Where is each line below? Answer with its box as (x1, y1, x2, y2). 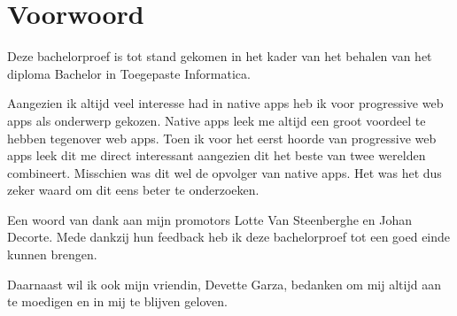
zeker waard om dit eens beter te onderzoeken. (7, 181, 259, 199)
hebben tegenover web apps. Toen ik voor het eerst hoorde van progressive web (7, 128, 437, 147)
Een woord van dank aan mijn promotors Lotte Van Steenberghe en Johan (7, 210, 413, 228)
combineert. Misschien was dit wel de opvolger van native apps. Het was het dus (7, 163, 442, 181)
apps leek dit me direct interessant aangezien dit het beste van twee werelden (7, 146, 426, 165)
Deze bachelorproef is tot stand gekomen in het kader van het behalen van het (7, 47, 432, 66)
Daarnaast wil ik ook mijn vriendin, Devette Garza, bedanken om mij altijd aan (7, 274, 441, 293)
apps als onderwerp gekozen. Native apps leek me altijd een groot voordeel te (7, 111, 426, 129)
